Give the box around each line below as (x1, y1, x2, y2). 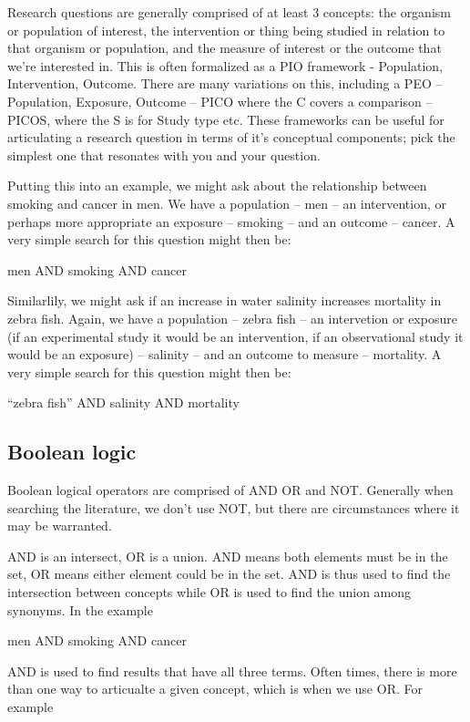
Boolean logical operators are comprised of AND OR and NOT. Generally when (7, 480, 454, 500)
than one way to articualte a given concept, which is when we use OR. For (7, 679, 423, 698)
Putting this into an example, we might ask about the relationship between (7, 176, 427, 195)
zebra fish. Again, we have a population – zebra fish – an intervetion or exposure (7, 308, 457, 327)
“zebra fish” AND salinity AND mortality (7, 393, 240, 412)
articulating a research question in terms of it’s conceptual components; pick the (7, 128, 455, 147)
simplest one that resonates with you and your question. (7, 145, 321, 164)
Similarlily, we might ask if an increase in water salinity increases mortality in (7, 291, 442, 310)
